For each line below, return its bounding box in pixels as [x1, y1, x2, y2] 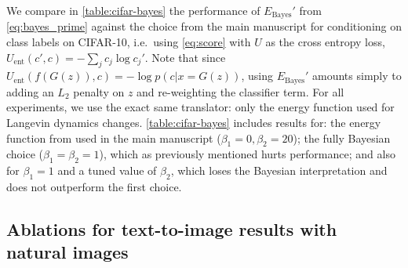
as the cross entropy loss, [265, 34, 385, 50]
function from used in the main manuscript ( [6, 129, 221, 146]
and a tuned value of [57, 162, 157, 179]
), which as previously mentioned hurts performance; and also [99, 146, 395, 162]
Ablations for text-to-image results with [6, 217, 337, 241]
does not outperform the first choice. [6, 179, 182, 195]
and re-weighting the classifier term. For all [137, 83, 344, 100]
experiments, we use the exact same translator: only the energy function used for [6, 99, 395, 115]
